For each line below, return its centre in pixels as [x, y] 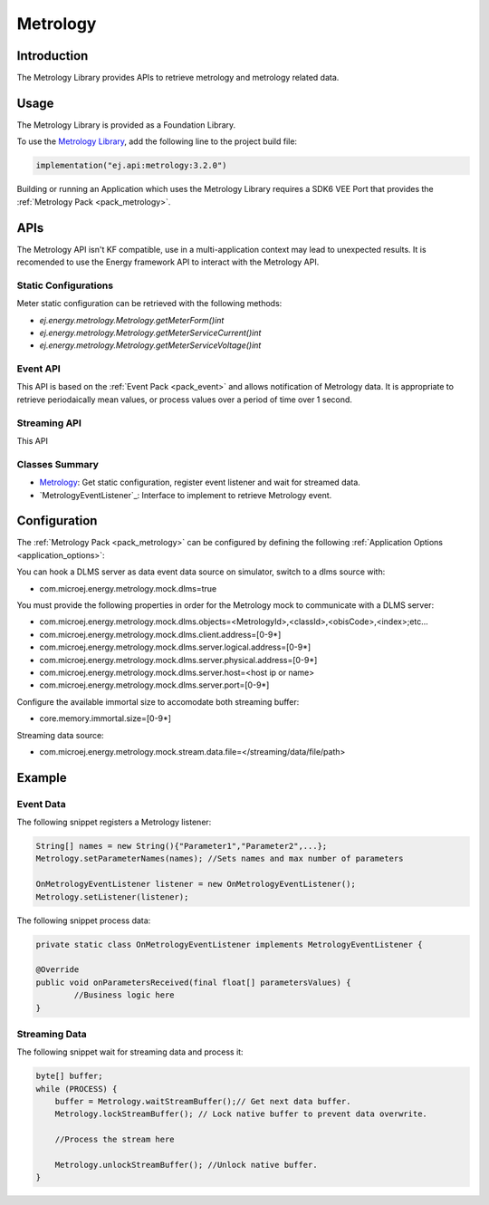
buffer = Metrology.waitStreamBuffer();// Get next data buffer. [203, 1102]
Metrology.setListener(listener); [112, 897]
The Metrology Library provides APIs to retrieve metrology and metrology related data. [178, 78]
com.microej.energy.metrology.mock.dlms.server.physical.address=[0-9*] [178, 660]
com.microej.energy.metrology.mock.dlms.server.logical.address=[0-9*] [175, 647]
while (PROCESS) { [77, 1089]
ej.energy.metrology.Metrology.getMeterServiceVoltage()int [150, 345]
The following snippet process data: [84, 921]
